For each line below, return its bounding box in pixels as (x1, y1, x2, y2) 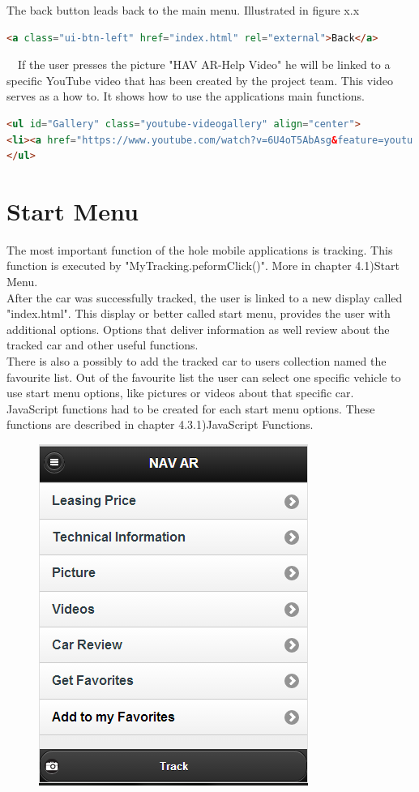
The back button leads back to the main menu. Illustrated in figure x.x (6, 2, 360, 18)
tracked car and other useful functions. (6, 336, 199, 353)
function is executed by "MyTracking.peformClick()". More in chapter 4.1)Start (6, 257, 400, 274)
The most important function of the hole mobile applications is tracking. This (6, 241, 393, 258)
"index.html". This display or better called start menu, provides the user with (6, 305, 391, 322)
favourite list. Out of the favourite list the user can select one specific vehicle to (6, 368, 401, 385)
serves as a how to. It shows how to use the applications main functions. (6, 88, 365, 105)
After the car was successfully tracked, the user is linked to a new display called (6, 289, 403, 306)
